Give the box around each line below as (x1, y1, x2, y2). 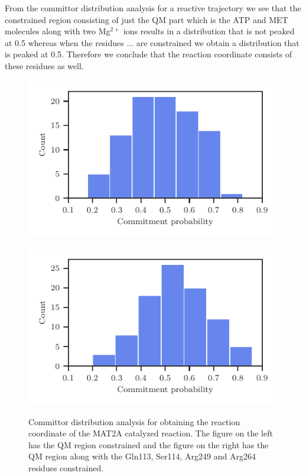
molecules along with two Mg (5, 25, 110, 37)
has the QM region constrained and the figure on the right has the (28, 438, 269, 451)
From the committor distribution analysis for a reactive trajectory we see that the (5, 2, 301, 14)
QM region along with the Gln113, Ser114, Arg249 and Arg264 (28, 450, 256, 462)
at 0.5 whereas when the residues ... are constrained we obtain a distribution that (5, 36, 300, 48)
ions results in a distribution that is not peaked (123, 25, 295, 37)
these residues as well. (5, 59, 84, 72)
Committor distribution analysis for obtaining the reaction (28, 415, 240, 428)
